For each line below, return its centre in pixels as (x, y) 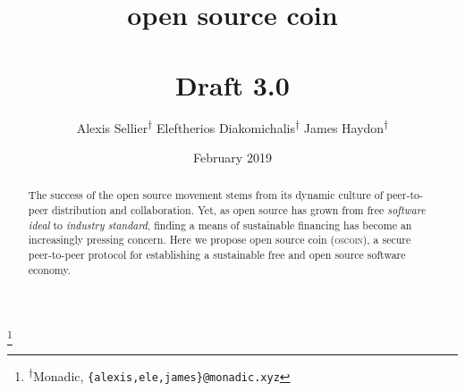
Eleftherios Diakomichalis (225, 127)
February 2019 (232, 158)
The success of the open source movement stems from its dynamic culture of (206, 195)
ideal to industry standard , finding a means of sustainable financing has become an (220, 225)
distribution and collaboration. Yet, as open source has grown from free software (238, 210)
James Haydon (344, 127)
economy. (50, 269)
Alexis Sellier (112, 127)
